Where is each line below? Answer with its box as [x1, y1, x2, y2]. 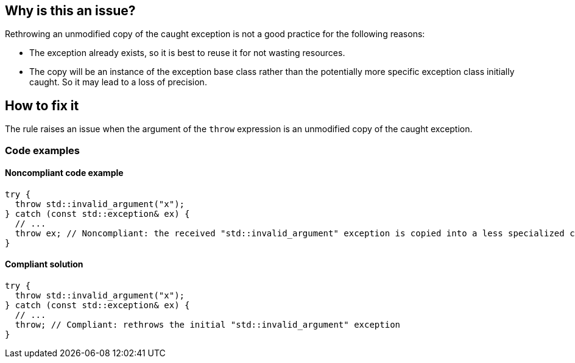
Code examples [5, 144, 80, 157]
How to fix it [5, 97, 79, 113]
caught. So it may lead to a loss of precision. [29, 77, 207, 88]
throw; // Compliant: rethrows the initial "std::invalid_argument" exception [15, 320, 401, 330]
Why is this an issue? [5, 3, 136, 18]
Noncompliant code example [5, 167, 124, 178]
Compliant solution [5, 259, 83, 270]
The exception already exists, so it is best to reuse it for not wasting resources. [29, 48, 345, 58]
